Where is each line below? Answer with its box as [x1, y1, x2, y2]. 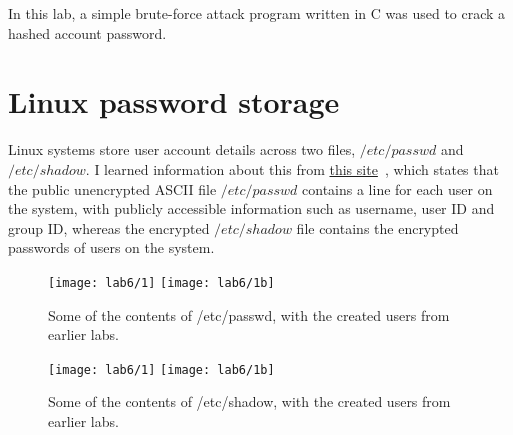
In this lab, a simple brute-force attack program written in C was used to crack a [8, 3, 506, 23]
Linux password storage [8, 81, 340, 122]
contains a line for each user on [302, 178, 493, 199]
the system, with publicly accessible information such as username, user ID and [8, 198, 495, 219]
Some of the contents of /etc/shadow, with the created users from [48, 391, 451, 412]
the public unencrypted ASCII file [8, 178, 217, 199]
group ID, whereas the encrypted [8, 217, 210, 238]
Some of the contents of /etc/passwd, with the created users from [48, 304, 450, 325]
